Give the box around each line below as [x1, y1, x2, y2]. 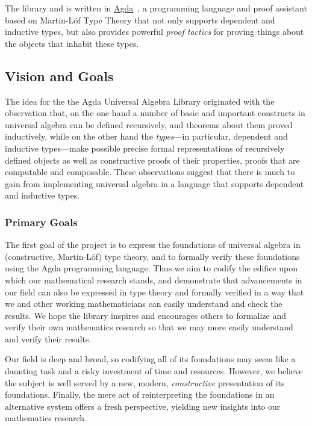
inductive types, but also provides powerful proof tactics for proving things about [5, 25, 304, 38]
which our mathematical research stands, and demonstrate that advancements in [5, 273, 302, 286]
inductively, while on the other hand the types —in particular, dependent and [5, 130, 288, 143]
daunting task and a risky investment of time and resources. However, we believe [5, 365, 303, 377]
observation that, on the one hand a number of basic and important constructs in [5, 106, 305, 119]
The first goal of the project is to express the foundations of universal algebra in [5, 238, 301, 251]
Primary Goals [5, 214, 78, 229]
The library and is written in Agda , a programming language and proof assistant [5, 2, 307, 14]
